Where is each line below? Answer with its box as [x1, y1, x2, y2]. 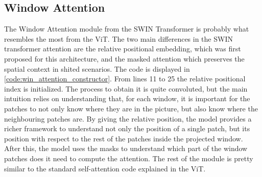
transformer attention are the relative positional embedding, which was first [4, 43, 241, 54]
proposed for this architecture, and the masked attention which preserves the [4, 53, 245, 64]
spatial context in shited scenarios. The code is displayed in [4, 63, 190, 74]
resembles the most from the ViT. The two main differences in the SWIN [4, 33, 233, 44]
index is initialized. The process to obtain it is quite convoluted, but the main [4, 83, 248, 94]
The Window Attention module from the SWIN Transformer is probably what [4, 23, 249, 34]
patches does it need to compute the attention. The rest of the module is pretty [4, 153, 253, 163]
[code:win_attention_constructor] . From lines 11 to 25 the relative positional [4, 73, 246, 84]
